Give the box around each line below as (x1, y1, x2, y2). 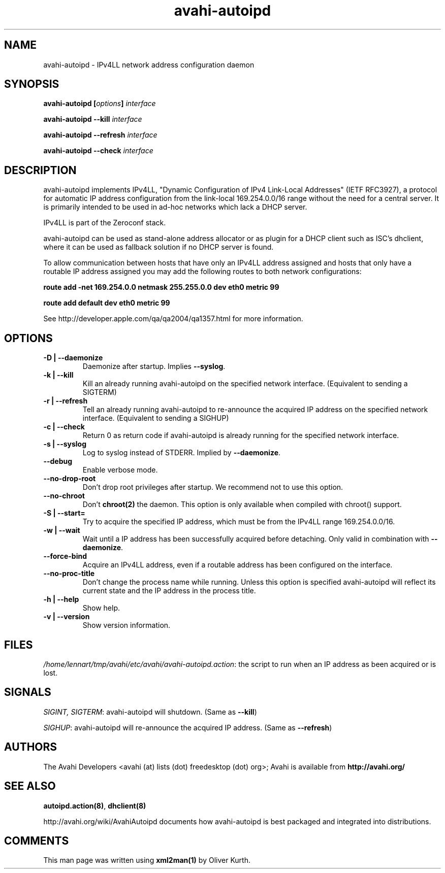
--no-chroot (43, 491, 85, 500)
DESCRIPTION (4, 163, 77, 177)
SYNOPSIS (4, 78, 59, 91)
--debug (43, 457, 73, 466)
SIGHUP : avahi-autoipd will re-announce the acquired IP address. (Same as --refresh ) (43, 723, 332, 732)
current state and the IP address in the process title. (82, 586, 256, 595)
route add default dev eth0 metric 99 (43, 298, 170, 308)
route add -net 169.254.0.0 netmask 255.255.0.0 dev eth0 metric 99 (43, 283, 279, 292)
